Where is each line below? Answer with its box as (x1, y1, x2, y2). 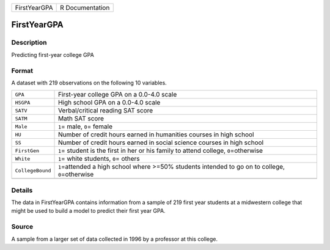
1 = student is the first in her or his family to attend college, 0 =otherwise (58, 147, 263, 155)
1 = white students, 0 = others (58, 155, 140, 163)
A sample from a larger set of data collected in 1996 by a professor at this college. (11, 235, 218, 243)
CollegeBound (15, 167, 51, 174)
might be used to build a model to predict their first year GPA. (11, 207, 166, 215)
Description (11, 39, 47, 47)
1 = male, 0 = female (58, 122, 113, 131)
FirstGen (15, 147, 40, 154)
